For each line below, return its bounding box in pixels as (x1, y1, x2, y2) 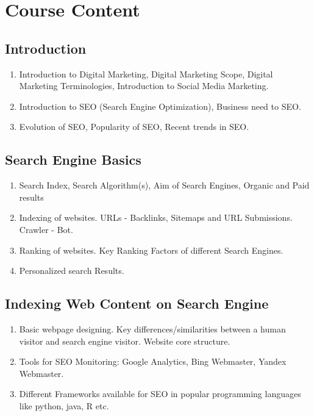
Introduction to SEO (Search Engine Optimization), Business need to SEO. (19, 99, 301, 112)
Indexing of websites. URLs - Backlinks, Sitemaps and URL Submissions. (19, 211, 293, 224)
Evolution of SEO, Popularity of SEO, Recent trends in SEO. (19, 120, 249, 133)
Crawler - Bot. (19, 223, 73, 235)
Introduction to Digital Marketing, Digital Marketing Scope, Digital (19, 67, 273, 80)
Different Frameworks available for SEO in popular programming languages (19, 387, 301, 400)
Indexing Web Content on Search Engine (5, 294, 269, 313)
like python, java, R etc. (19, 399, 109, 412)
